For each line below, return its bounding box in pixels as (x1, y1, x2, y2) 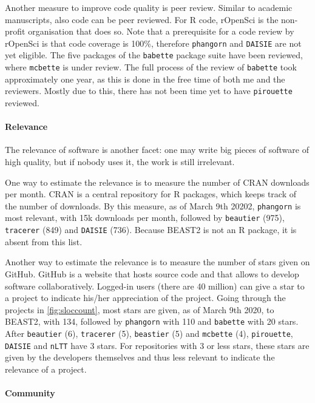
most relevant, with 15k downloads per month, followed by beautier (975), (5, 211, 285, 224)
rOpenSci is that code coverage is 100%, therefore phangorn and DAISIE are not (5, 36, 302, 49)
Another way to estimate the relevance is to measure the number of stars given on (5, 256, 310, 268)
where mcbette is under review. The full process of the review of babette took (5, 61, 297, 73)
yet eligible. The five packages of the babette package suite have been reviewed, (5, 49, 303, 61)
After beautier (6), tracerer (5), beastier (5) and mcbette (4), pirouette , (5, 327, 293, 339)
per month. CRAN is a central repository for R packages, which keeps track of (5, 188, 297, 200)
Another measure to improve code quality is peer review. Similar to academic (5, 1, 293, 13)
